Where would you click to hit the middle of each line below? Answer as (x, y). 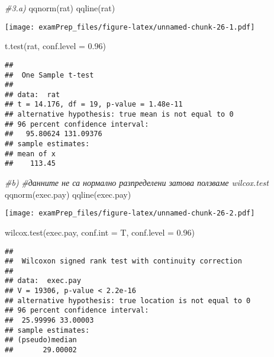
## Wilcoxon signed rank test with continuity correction (123, 261)
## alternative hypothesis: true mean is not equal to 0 (119, 115)
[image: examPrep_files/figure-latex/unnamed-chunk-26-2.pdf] (130, 213)
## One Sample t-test (49, 75)
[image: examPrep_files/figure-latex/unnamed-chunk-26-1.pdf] (130, 27)
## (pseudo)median (41, 340)
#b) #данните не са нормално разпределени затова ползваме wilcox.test (137, 183)
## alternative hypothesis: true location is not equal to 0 (128, 300)
